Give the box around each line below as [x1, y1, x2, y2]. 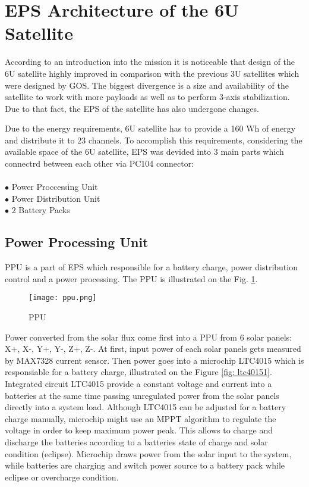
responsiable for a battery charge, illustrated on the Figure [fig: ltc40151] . [5, 366, 272, 378]
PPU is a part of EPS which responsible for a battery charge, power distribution [5, 261, 298, 273]
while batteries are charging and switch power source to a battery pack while [5, 459, 285, 472]
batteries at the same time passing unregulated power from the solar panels [5, 389, 279, 401]
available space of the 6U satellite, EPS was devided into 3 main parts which [5, 145, 284, 158]
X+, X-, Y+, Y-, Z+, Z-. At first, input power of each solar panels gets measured [5, 342, 301, 355]
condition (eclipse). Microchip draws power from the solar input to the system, [5, 447, 292, 460]
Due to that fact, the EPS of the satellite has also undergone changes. [5, 102, 259, 114]
